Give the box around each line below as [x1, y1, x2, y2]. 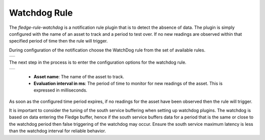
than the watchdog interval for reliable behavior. [9, 128, 106, 134]
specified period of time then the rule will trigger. [9, 38, 108, 44]
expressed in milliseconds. [33, 87, 88, 93]
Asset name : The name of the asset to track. [33, 73, 125, 79]
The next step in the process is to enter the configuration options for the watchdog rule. [9, 59, 186, 66]
